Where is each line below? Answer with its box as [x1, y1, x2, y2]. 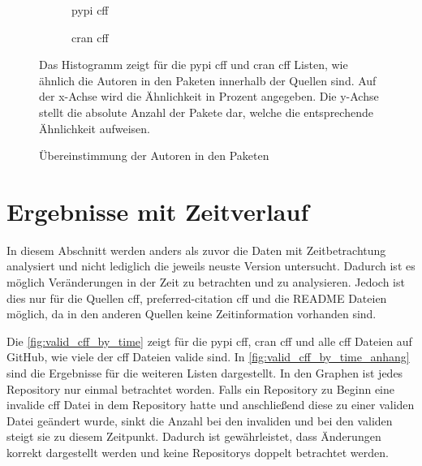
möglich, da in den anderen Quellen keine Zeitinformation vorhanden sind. [6, 305, 377, 322]
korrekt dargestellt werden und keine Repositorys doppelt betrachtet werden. [6, 444, 389, 460]
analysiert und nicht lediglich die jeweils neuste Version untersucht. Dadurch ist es [6, 257, 416, 274]
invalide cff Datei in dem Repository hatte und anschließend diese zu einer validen [6, 396, 415, 413]
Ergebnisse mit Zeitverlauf [6, 194, 309, 227]
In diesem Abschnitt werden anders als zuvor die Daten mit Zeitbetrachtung [6, 241, 386, 258]
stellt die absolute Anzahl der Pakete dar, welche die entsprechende [39, 103, 373, 120]
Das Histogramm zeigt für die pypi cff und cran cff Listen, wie [39, 56, 348, 73]
